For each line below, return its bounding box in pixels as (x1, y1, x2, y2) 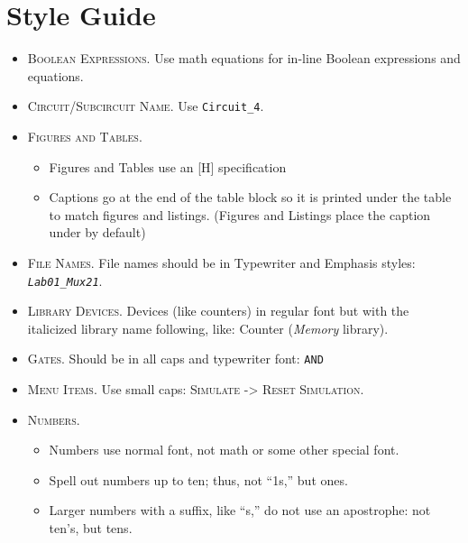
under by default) (49, 223, 146, 242)
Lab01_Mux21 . (27, 271, 103, 290)
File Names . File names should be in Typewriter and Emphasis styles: (27, 253, 416, 271)
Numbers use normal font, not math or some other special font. (49, 440, 399, 459)
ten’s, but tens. (49, 519, 133, 537)
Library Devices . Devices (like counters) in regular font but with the (27, 301, 409, 320)
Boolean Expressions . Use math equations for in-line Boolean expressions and (27, 49, 461, 68)
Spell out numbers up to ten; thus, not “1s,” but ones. (49, 470, 348, 489)
